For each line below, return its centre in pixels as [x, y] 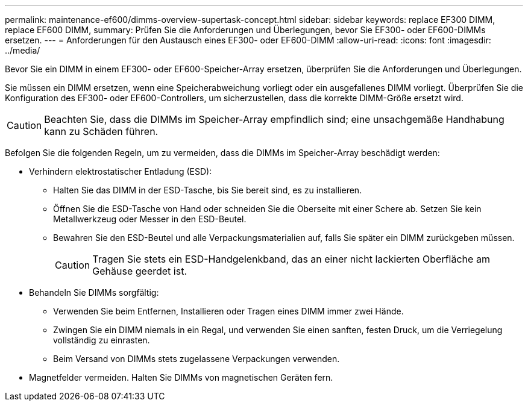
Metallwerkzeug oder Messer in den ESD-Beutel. [150, 219]
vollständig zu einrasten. [102, 340]
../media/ [23, 50]
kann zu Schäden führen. [101, 131]
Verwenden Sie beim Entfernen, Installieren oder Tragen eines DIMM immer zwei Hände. [228, 311]
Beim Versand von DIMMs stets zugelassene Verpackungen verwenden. [196, 359]
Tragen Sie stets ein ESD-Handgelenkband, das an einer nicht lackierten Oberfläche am [291, 259]
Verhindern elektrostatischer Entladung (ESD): [121, 171]
